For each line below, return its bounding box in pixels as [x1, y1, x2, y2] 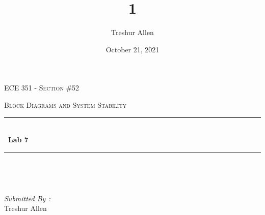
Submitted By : [4, 193, 50, 203]
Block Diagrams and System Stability [4, 99, 127, 110]
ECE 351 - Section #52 [4, 82, 79, 93]
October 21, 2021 [105, 44, 160, 54]
